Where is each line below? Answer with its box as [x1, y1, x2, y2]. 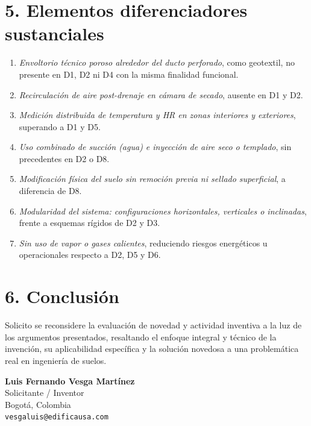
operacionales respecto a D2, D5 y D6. [19, 248, 161, 261]
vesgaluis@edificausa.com [5, 413, 108, 422]
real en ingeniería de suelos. [5, 354, 107, 366]
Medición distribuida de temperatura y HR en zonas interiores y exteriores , [19, 108, 296, 121]
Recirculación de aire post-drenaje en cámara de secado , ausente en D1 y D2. [19, 88, 303, 101]
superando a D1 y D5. [19, 120, 101, 133]
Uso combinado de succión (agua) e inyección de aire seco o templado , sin [19, 140, 292, 153]
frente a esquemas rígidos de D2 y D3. [19, 216, 160, 229]
